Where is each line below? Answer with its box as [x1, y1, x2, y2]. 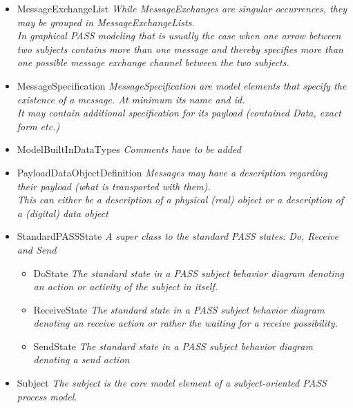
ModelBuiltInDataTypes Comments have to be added [17, 142, 241, 156]
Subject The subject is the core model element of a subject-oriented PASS [17, 376, 327, 390]
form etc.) [17, 119, 60, 133]
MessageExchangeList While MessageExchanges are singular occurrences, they [17, 1, 347, 15]
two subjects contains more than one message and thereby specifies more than [17, 41, 343, 56]
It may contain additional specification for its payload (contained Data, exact [17, 105, 341, 120]
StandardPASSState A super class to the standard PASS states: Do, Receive [17, 229, 338, 243]
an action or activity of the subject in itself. [33, 279, 218, 294]
